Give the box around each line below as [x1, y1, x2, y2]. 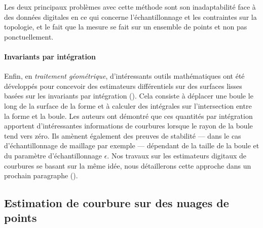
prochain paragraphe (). [4, 170, 78, 181]
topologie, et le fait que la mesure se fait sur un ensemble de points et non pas [4, 21, 247, 32]
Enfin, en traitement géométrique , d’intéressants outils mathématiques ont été [4, 71, 245, 81]
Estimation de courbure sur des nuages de [4, 195, 229, 211]
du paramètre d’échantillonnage [4, 150, 102, 160]
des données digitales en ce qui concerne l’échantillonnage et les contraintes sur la [4, 11, 257, 22]
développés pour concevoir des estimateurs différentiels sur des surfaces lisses [4, 80, 242, 91]
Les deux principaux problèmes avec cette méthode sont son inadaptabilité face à [4, 2, 256, 12]
